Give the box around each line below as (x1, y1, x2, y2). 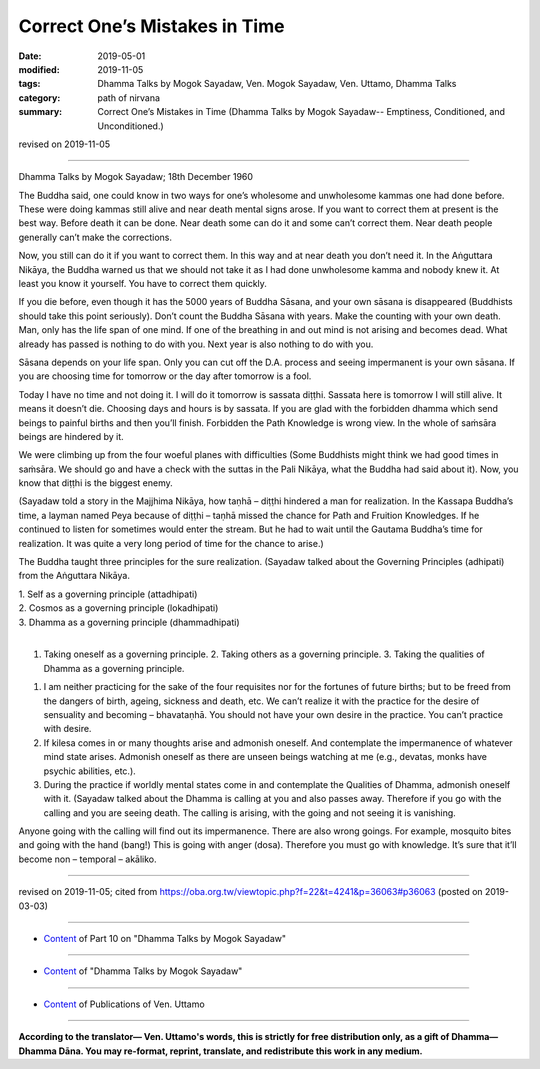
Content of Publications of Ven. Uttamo (43, 998, 205, 1010)
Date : (18, 50, 42, 62)
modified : (18, 63, 60, 75)
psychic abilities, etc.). (43, 765, 137, 777)
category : (18, 91, 61, 104)
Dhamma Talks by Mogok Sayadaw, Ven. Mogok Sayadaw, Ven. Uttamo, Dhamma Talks (97, 78, 457, 90)
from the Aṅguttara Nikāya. (18, 570, 130, 582)
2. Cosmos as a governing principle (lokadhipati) (18, 602, 219, 614)
